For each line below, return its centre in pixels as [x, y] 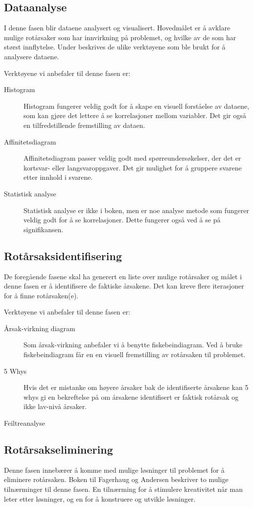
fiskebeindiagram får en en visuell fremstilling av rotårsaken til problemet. [135, 354]
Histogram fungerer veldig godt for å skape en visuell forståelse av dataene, [137, 106]
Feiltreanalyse [24, 423]
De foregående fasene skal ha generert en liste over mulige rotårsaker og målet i [123, 276]
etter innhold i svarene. [58, 177]
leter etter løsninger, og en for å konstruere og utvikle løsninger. [100, 498]
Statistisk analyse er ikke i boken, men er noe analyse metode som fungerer [136, 210]
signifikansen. [44, 229]
